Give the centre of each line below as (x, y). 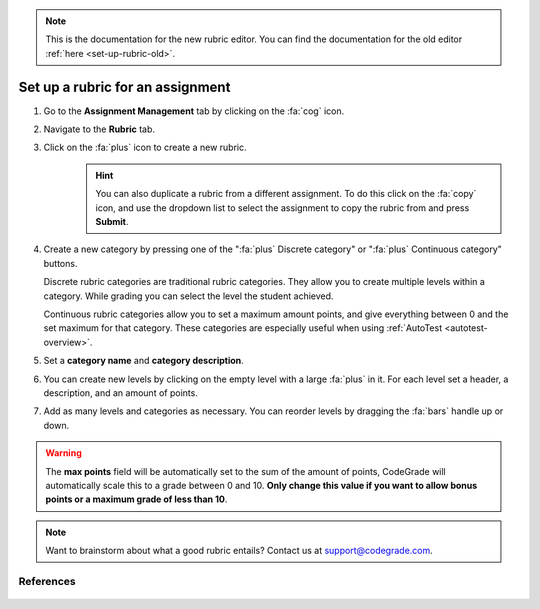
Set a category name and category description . (143, 361)
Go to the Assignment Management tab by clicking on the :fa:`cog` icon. (194, 111)
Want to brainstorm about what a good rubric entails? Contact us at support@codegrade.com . (239, 551)
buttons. (60, 263)
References (47, 581)
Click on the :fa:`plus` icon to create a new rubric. (145, 147)
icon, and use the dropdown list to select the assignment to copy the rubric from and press (282, 207)
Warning (63, 453)
